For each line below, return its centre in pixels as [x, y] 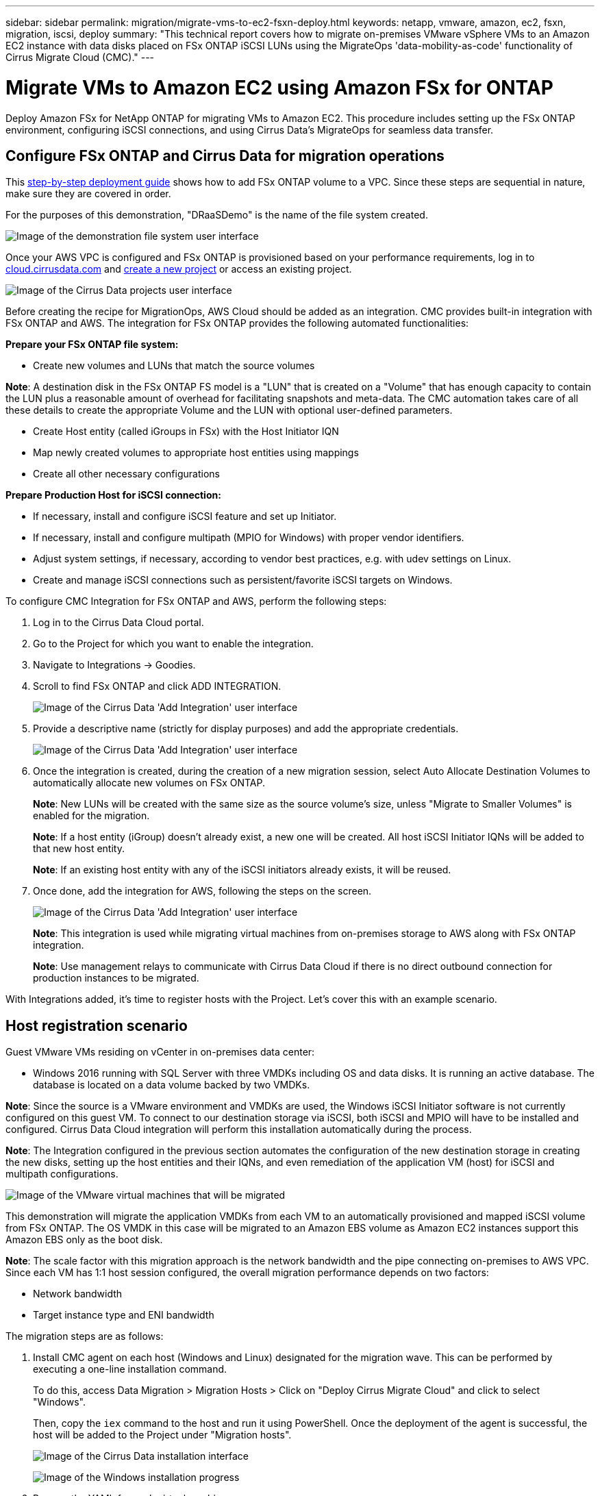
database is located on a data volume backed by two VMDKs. [172, 1085]
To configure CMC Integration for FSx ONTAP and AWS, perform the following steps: [196, 601]
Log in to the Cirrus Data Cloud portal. [118, 623]
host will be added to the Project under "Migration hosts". [162, 1435]
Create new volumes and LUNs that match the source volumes [174, 366]
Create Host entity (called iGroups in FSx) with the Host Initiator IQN [186, 432]
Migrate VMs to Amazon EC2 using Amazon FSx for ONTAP [279, 87]
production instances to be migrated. [116, 978]
